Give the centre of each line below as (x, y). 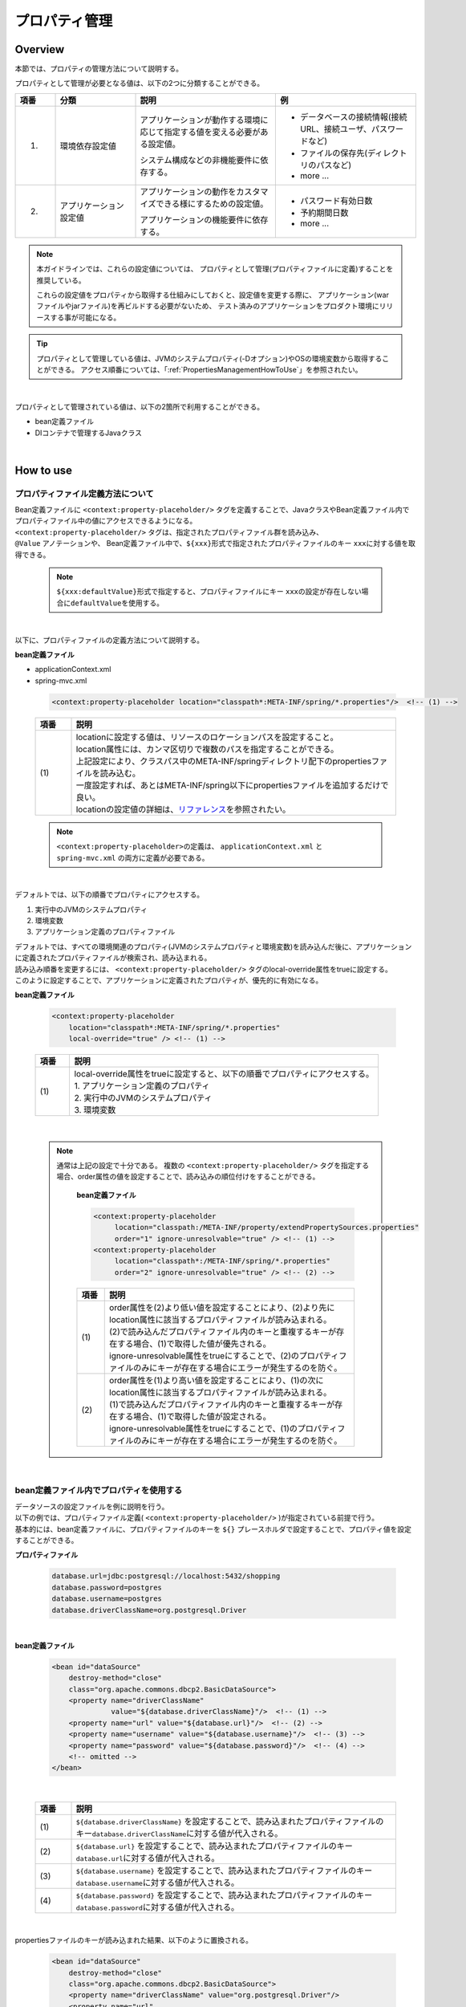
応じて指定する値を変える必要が (200, 132)
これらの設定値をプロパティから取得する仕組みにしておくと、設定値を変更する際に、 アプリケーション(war (213, 295)
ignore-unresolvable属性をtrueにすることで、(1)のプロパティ (223, 1428)
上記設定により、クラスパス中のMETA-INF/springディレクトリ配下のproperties (224, 761)
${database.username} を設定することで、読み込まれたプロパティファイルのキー (224, 1871)
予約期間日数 (324, 213)
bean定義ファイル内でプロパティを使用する (99, 1491)
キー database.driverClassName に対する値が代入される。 (179, 1833)
